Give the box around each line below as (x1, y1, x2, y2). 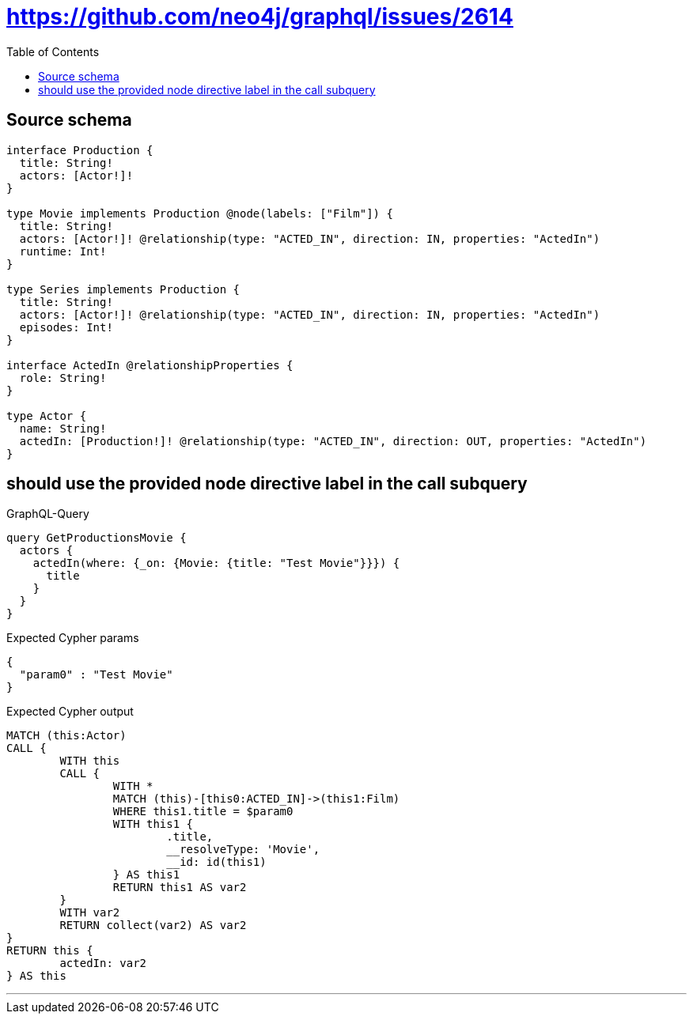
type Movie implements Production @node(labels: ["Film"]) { (6, 206, 393, 220)
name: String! (19, 421, 107, 435)
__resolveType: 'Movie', (166, 843, 320, 856)
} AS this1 (112, 868, 180, 882)
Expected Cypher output (6, 705, 134, 719)
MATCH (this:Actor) (6, 729, 127, 742)
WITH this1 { (112, 818, 194, 831)
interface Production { (6, 143, 153, 157)
